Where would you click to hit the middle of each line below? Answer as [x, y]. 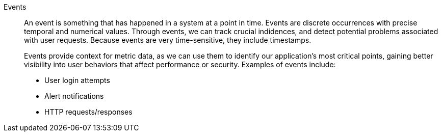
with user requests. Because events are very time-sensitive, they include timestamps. [168, 40]
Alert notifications [74, 96]
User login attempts [77, 80]
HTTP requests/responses [88, 112]
